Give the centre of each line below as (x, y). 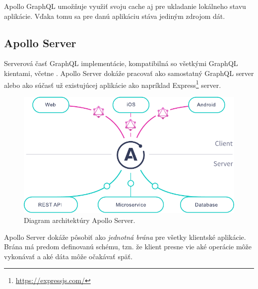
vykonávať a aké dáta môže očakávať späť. (68, 256)
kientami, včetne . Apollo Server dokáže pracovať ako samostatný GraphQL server (129, 73)
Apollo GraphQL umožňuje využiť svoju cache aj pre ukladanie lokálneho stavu (125, 6)
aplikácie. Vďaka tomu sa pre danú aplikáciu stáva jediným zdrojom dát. (115, 16)
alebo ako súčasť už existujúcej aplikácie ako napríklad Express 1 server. (113, 84)
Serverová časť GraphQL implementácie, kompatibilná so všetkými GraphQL (121, 63)
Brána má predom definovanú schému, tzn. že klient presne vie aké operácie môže (128, 247)
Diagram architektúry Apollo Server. (80, 220)
